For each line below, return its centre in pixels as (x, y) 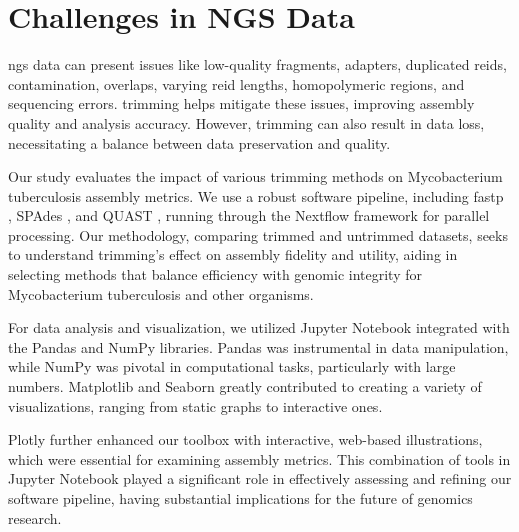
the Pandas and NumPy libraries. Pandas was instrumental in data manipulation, (258, 346)
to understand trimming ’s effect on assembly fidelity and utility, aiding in (233, 254)
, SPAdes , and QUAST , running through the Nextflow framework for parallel (249, 215)
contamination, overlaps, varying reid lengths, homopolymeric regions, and (236, 83)
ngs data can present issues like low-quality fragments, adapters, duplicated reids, (257, 64)
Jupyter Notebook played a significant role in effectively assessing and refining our (260, 478)
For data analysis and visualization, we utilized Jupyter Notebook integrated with (259, 327)
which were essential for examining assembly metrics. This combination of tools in (259, 458)
